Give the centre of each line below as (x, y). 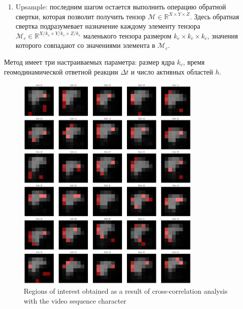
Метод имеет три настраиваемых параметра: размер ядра (89, 61)
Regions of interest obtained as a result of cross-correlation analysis (126, 290)
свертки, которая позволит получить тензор (81, 16)
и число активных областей (172, 71)
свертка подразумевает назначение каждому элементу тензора (108, 26)
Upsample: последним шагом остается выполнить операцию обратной (121, 6)
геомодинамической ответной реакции (61, 71)
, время (194, 61)
